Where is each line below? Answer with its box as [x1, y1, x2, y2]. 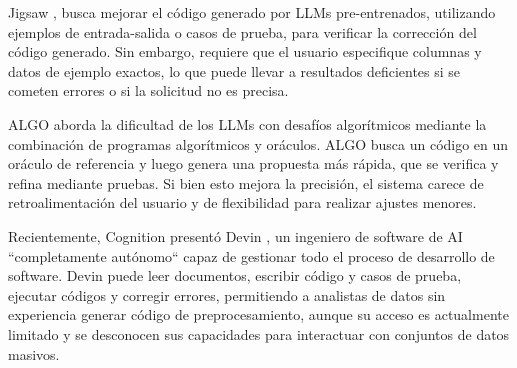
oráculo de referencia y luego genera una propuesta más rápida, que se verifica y [8, 153, 499, 174]
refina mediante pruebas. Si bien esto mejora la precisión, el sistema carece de [8, 172, 484, 193]
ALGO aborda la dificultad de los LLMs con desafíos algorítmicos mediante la [8, 113, 487, 134]
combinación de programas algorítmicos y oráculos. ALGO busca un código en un [8, 133, 509, 154]
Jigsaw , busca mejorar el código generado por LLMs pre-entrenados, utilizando [8, 2, 496, 22]
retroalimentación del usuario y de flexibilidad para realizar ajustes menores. [8, 192, 477, 213]
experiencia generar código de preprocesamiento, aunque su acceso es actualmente [8, 304, 509, 325]
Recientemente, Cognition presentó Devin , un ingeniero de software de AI [8, 225, 463, 246]
